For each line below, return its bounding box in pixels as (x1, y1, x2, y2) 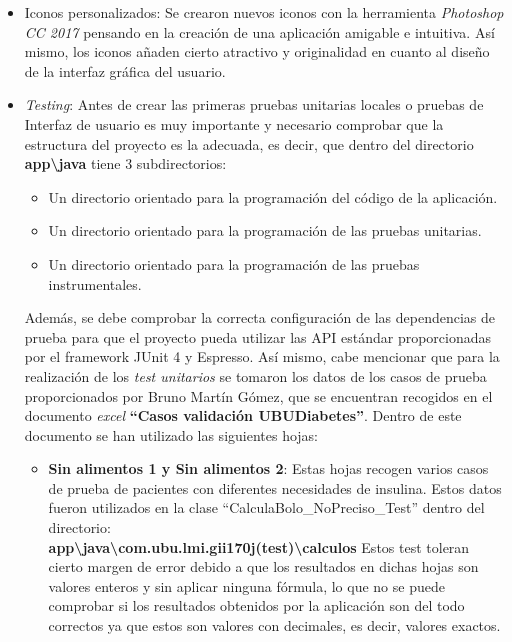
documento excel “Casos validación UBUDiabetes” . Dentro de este (24, 405, 462, 426)
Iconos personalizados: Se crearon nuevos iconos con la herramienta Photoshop (24, 2, 504, 22)
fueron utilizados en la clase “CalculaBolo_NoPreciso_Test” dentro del (48, 497, 485, 518)
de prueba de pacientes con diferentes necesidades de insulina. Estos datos (48, 477, 502, 498)
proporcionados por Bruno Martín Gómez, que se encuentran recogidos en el (24, 385, 493, 406)
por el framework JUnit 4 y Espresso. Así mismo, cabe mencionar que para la (24, 346, 500, 367)
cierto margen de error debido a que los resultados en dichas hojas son (48, 556, 479, 577)
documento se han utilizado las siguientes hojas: (24, 424, 319, 445)
